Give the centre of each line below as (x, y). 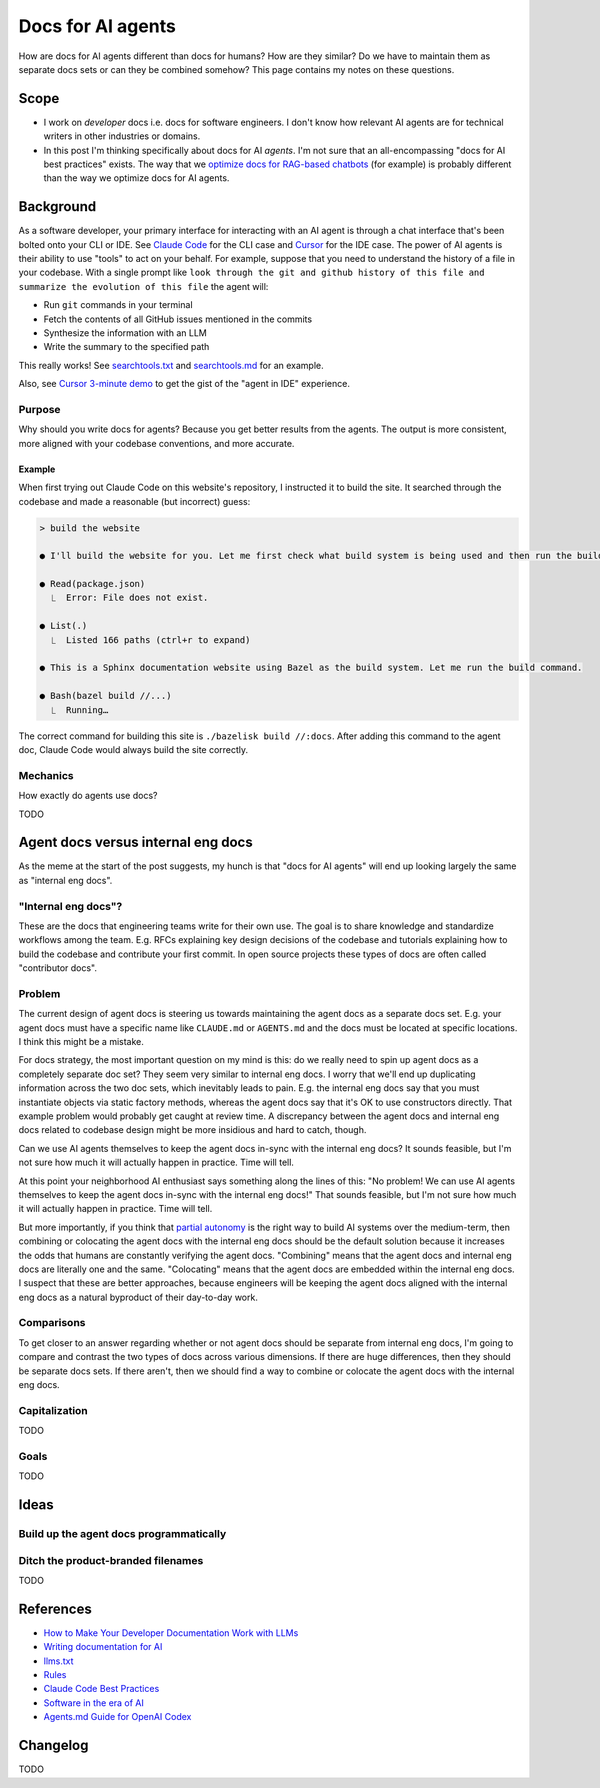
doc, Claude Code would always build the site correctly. (133, 749)
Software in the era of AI (94, 1702)
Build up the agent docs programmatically (122, 1534)
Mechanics (46, 775)
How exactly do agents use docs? (88, 796)
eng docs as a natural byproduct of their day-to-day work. (138, 1297)
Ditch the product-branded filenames (111, 1560)
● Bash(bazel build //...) (105, 696)
